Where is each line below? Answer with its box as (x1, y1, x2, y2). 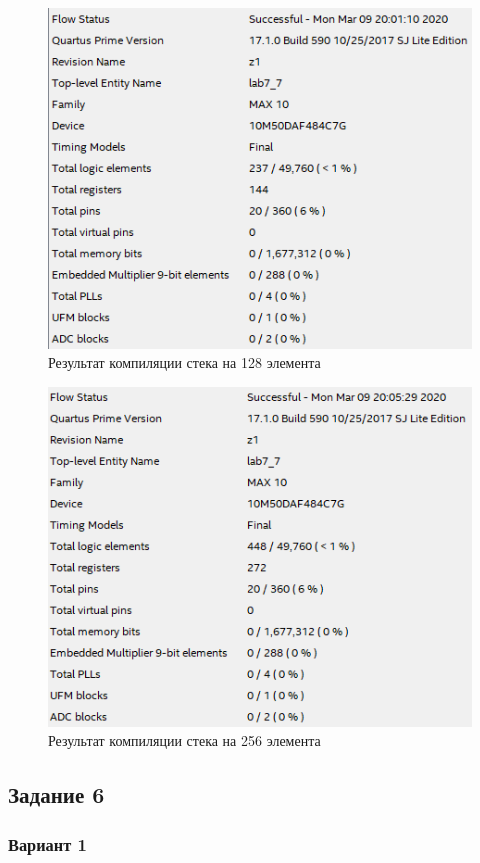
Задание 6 (8, 779, 105, 810)
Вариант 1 (8, 831, 87, 856)
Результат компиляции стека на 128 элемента (48, 352, 321, 373)
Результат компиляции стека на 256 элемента (48, 730, 321, 751)
